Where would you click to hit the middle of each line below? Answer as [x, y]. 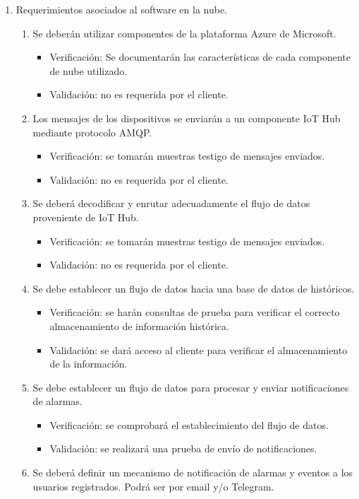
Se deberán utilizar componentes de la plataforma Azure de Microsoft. [184, 33]
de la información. [89, 364]
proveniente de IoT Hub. [86, 217]
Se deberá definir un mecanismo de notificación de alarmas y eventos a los [193, 472]
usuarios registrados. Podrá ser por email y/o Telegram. [153, 486]
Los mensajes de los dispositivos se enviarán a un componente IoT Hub [187, 118]
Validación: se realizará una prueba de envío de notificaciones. [183, 448]
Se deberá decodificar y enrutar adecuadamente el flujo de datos [171, 203]
